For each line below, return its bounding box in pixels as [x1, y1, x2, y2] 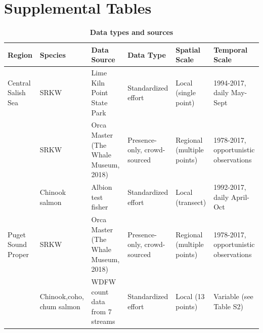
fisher [91, 201, 108, 212]
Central [8, 77, 31, 88]
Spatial [176, 44, 200, 55]
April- [231, 191, 249, 202]
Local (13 [176, 291, 205, 302]
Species [39, 49, 66, 60]
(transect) [176, 196, 206, 207]
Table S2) [213, 301, 243, 312]
